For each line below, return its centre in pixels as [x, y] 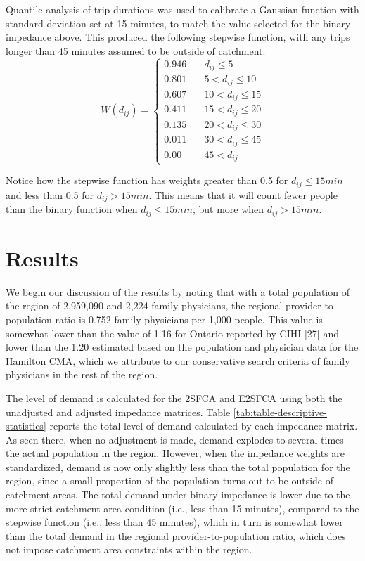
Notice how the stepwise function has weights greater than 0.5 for [147, 180]
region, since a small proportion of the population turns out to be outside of [170, 481]
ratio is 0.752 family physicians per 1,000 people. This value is [189, 319]
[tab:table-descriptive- [280, 412]
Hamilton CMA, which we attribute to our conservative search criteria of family [178, 360]
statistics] [26, 426]
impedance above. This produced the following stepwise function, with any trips [178, 37]
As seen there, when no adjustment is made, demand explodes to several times [175, 439]
